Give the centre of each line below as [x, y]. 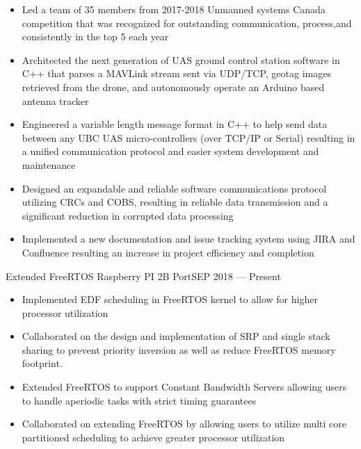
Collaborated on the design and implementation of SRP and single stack [176, 336]
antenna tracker [55, 100]
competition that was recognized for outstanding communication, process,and [187, 23]
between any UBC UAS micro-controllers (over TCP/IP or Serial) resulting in [188, 137]
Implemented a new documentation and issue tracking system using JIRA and [188, 239]
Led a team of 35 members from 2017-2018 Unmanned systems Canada [174, 9]
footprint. [42, 363]
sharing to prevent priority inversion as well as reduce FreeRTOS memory [179, 349]
